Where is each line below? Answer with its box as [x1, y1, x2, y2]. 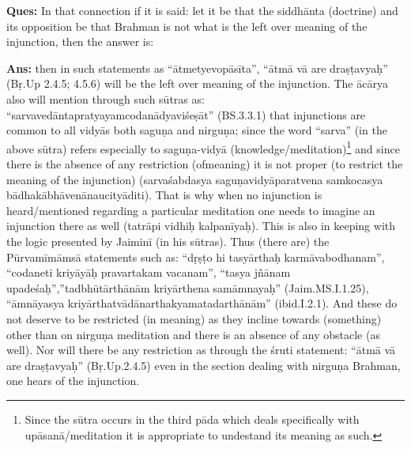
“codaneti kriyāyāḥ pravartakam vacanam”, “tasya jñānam [6, 264, 291, 281]
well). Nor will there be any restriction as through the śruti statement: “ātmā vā [6, 341, 396, 358]
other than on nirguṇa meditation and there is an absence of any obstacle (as [6, 326, 380, 342]
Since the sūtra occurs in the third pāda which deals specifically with [25, 410, 360, 427]
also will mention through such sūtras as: [6, 90, 205, 107]
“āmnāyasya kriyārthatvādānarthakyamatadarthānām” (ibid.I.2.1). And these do [6, 295, 398, 311]
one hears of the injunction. [6, 372, 140, 389]
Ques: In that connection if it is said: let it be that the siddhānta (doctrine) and [6, 2, 398, 18]
